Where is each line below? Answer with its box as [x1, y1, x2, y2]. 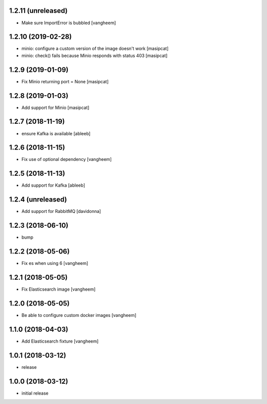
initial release [21, 390, 49, 396]
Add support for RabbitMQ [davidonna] [21, 208, 101, 214]
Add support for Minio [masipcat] [21, 104, 89, 110]
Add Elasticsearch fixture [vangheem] [21, 338, 99, 344]
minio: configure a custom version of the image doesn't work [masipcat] [21, 46, 169, 51]
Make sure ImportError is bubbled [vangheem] [21, 20, 116, 26]
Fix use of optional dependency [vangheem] [21, 156, 112, 162]
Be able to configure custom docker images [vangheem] [21, 312, 136, 318]
